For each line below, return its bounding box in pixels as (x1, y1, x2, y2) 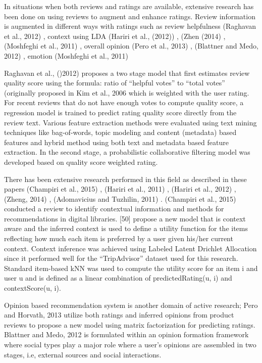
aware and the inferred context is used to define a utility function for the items (4, 223, 248, 234)
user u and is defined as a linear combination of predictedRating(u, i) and (4, 273, 232, 283)
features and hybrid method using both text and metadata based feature (4, 137, 229, 147)
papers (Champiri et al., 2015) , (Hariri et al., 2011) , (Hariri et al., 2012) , (4, 184, 236, 194)
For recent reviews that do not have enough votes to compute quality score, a (4, 97, 244, 108)
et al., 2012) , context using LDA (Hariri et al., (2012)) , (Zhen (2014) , (4, 30, 226, 41)
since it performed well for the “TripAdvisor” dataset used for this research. (4, 253, 238, 263)
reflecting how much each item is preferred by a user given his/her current (4, 233, 233, 244)
